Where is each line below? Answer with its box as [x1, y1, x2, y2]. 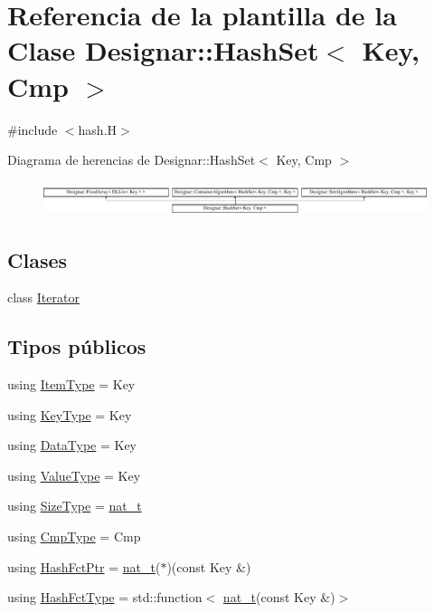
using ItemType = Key [7, 375, 136, 394]
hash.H [78, 120, 118, 139]
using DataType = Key [7, 436, 137, 455]
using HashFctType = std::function [7, 588, 203, 607]
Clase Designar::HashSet [7, 32, 319, 69]
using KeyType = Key [7, 405, 132, 424]
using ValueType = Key [7, 465, 141, 484]
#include [7, 120, 58, 139]
